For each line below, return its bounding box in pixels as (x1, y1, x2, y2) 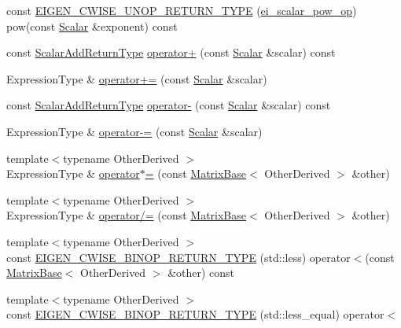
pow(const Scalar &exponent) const (6, 17, 178, 34)
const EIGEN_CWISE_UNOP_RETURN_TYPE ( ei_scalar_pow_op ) (6, 2, 357, 18)
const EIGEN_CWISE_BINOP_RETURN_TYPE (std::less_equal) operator (6, 306, 384, 322)
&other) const (167, 264, 235, 281)
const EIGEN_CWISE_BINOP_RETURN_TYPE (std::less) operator (6, 249, 351, 265)
